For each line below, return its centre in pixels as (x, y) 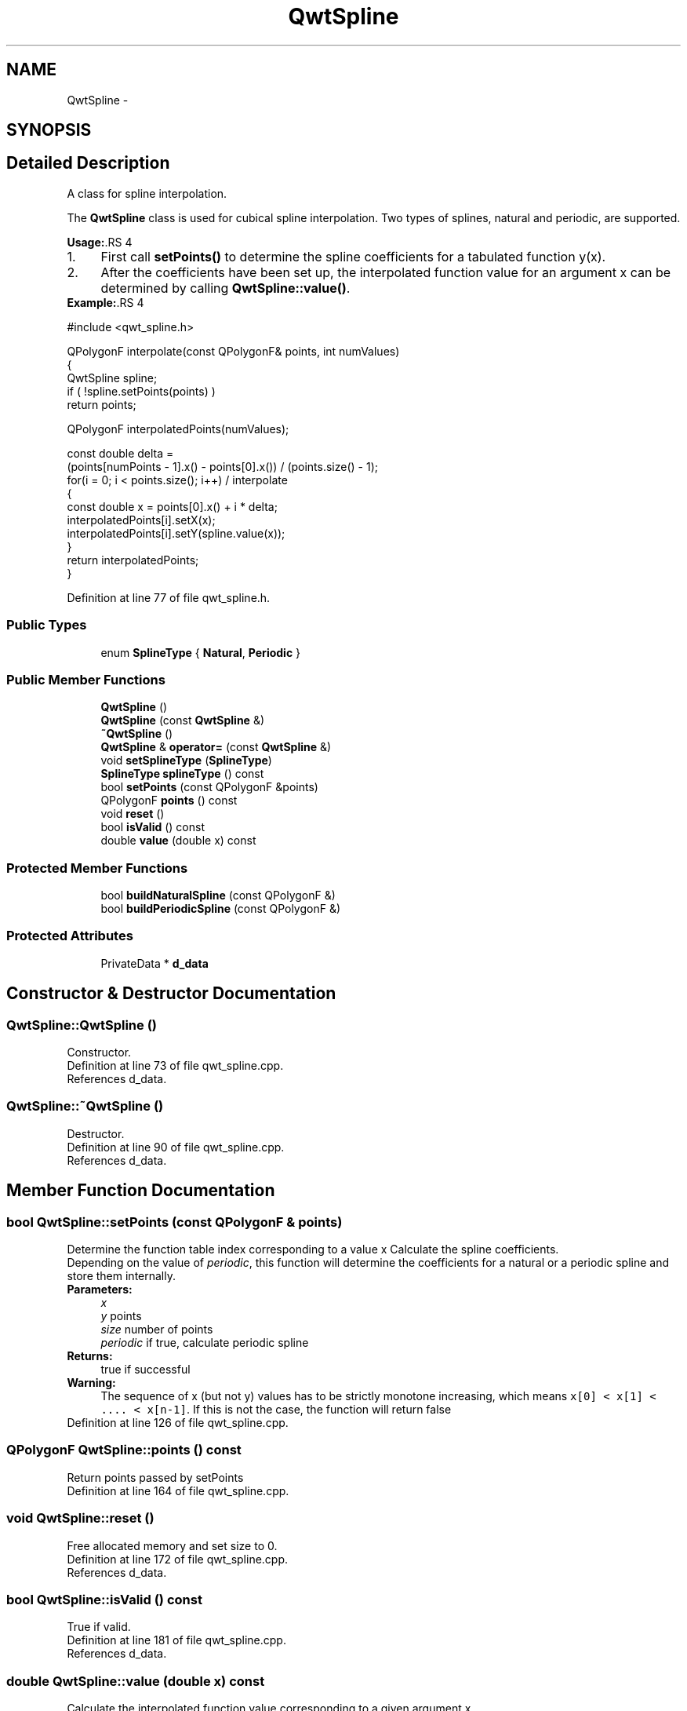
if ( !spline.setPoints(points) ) (141, 391)
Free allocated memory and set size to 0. (172, 1545)
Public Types (47, 625)
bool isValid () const (153, 827)
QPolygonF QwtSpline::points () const (124, 1450)
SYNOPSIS (49, 130)
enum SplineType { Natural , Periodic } (201, 652)
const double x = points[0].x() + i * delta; (172, 506)
